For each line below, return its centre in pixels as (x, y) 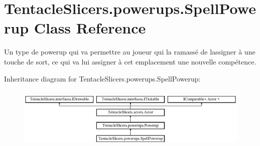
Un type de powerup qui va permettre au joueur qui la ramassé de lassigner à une (130, 52)
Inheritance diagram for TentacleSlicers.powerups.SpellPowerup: (102, 78)
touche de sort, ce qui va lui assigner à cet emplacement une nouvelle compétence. (130, 61)
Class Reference (90, 28)
